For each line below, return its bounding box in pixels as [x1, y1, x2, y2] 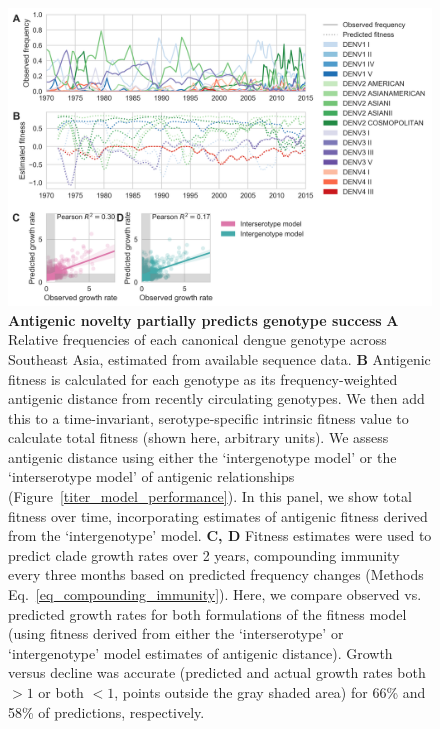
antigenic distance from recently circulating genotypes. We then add [8, 388, 425, 409]
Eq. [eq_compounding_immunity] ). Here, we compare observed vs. [8, 584, 422, 605]
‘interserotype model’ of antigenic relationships [8, 466, 295, 487]
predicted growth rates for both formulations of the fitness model [8, 603, 407, 624]
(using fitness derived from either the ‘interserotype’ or [8, 623, 344, 644]
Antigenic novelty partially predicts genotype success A [8, 309, 399, 330]
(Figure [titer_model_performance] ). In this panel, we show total [8, 486, 412, 507]
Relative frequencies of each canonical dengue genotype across [8, 329, 387, 350]
